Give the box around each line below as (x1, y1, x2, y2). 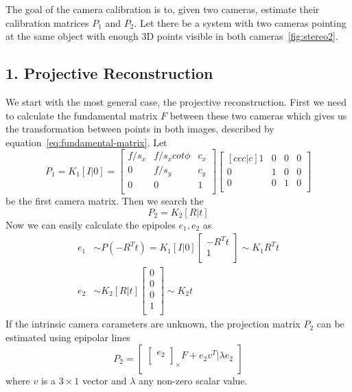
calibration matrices (5, 15, 89, 30)
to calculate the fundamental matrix (5, 108, 158, 122)
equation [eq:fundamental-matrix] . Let (5, 135, 167, 149)
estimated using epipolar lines (5, 330, 130, 344)
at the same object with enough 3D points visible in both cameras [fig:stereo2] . (5, 29, 338, 43)
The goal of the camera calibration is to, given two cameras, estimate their (5, 2, 320, 16)
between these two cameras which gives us (169, 108, 347, 122)
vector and (82, 373, 127, 387)
